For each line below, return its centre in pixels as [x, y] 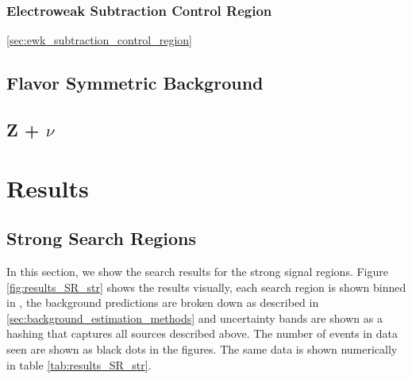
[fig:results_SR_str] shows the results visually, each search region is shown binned [206, 287]
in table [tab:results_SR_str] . [79, 364]
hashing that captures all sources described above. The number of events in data [202, 333]
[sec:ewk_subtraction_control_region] [100, 40]
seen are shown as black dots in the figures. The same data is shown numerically [202, 348]
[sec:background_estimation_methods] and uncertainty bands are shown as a [194, 318]
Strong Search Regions [102, 238]
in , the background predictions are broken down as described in [163, 302]
